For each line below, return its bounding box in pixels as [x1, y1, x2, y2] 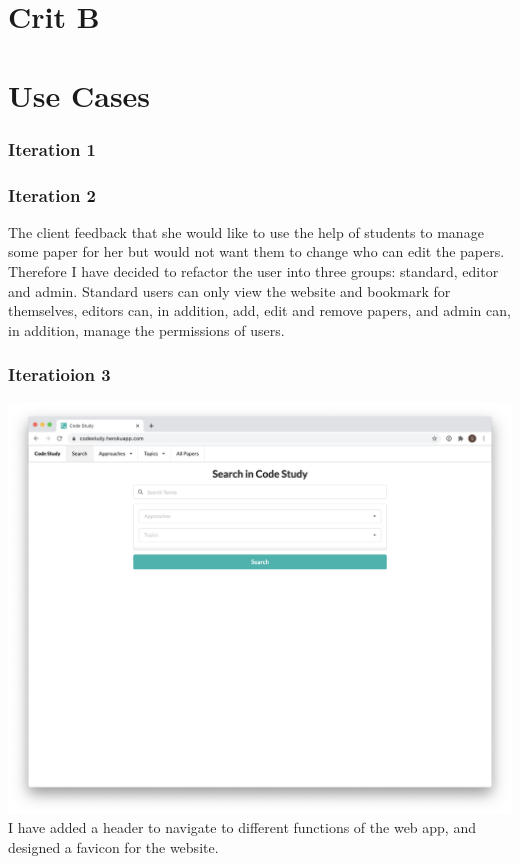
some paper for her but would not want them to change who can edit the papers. [8, 241, 505, 262]
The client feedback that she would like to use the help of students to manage [8, 221, 484, 242]
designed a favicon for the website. [8, 836, 219, 857]
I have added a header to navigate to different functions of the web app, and [8, 817, 476, 838]
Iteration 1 [8, 136, 97, 161]
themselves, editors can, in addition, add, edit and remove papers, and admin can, [8, 300, 511, 321]
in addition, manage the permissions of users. [8, 319, 285, 340]
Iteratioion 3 [8, 362, 111, 387]
